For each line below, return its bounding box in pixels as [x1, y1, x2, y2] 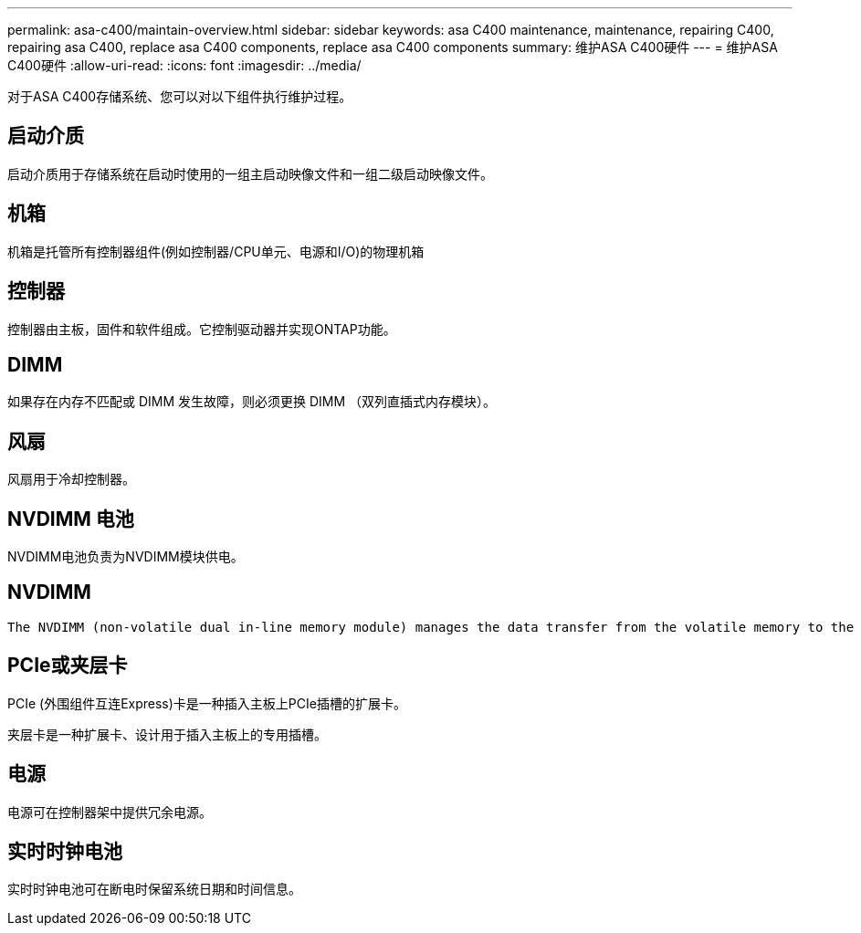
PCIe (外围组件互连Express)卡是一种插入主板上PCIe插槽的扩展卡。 [7, 695, 406, 711]
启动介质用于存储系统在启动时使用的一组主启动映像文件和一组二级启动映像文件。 [7, 165, 493, 182]
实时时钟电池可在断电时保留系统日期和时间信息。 [7, 881, 301, 897]
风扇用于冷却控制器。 [7, 471, 135, 487]
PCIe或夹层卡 [7, 654, 128, 677]
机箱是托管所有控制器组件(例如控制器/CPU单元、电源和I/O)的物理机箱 [7, 243, 425, 259]
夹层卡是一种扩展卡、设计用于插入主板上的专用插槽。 [7, 726, 327, 742]
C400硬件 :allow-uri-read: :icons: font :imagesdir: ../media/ [7, 58, 362, 73]
